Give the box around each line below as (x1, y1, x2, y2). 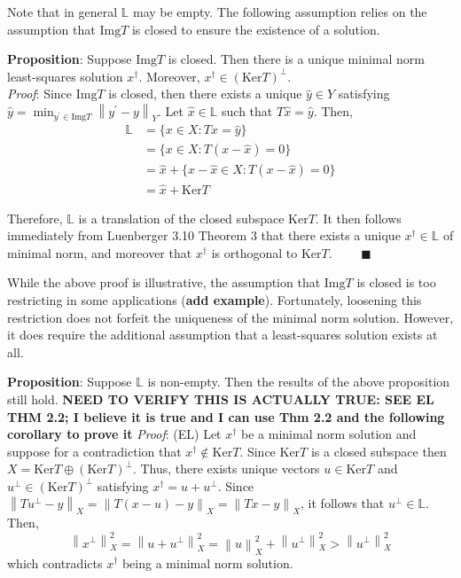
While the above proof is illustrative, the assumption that (7, 273, 321, 292)
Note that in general (7, 3, 118, 20)
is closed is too (356, 273, 436, 292)
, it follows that (301, 494, 385, 512)
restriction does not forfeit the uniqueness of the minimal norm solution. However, (7, 308, 454, 326)
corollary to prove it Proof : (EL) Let (7, 425, 222, 443)
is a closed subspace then (310, 441, 447, 460)
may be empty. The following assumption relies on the (132, 3, 427, 20)
